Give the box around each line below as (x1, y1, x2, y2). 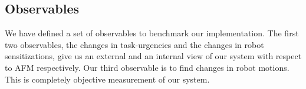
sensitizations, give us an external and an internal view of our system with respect (5, 50, 302, 62)
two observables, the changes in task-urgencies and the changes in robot (5, 38, 264, 50)
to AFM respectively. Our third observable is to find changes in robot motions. (5, 61, 289, 73)
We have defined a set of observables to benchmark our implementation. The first (5, 27, 299, 39)
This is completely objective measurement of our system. (5, 73, 210, 85)
